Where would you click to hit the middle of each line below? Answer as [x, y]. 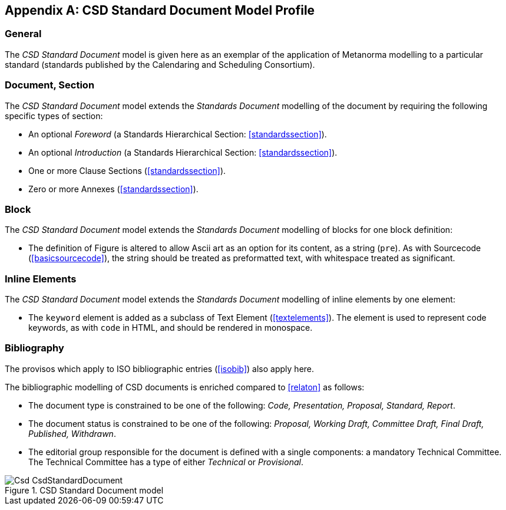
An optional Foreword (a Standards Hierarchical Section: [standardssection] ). [178, 134]
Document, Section [50, 85]
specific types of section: [54, 116]
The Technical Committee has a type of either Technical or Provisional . [166, 462]
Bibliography [34, 348]
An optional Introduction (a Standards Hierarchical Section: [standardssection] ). [183, 152]
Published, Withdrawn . [72, 433]
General [23, 34]
